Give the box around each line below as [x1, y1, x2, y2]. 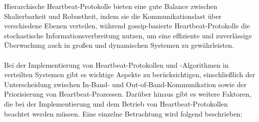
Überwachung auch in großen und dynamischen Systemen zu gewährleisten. [4, 40, 234, 50]
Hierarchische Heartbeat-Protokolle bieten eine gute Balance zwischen [4, 1, 218, 11]
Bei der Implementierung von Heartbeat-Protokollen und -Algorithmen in [4, 59, 229, 70]
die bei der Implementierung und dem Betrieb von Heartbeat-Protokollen [4, 98, 228, 109]
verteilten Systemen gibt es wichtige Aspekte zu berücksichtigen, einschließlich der [4, 69, 256, 80]
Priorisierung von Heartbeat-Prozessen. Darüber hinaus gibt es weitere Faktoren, [4, 89, 252, 99]
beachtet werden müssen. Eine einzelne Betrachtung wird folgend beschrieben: [4, 108, 243, 119]
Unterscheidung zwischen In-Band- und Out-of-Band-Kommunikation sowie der [4, 79, 247, 89]
